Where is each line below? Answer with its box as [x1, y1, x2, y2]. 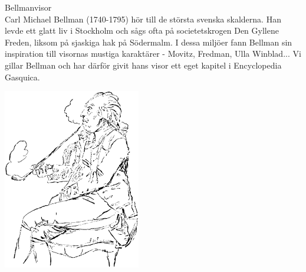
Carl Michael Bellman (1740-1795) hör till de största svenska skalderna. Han [5, 12, 281, 25]
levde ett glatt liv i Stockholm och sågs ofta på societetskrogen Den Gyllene [5, 24, 279, 37]
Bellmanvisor [5, 1, 52, 13]
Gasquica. [5, 70, 40, 83]
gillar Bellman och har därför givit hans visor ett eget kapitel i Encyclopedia [5, 59, 282, 71]
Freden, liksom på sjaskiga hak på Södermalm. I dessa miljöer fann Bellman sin [5, 35, 292, 48]
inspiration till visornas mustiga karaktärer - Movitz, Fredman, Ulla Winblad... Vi [5, 47, 301, 60]
